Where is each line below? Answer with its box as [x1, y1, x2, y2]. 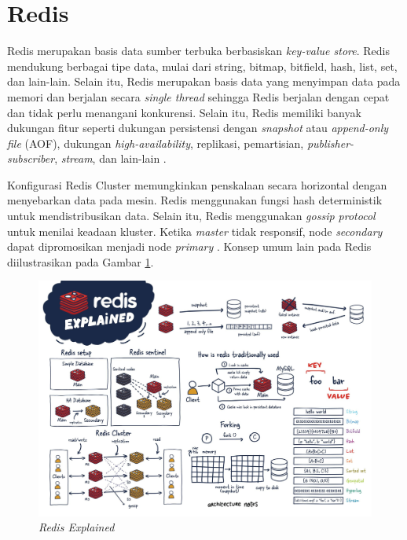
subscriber [7, 150, 55, 167]
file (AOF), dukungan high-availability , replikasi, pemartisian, [7, 134, 304, 151]
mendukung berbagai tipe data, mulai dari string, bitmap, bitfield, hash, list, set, [7, 57, 398, 74]
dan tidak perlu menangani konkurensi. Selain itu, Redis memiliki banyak [7, 104, 361, 120]
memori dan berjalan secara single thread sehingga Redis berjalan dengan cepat [7, 88, 390, 105]
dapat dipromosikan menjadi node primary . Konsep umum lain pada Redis [7, 238, 372, 255]
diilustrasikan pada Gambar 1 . [7, 253, 154, 270]
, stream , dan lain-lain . [54, 150, 167, 167]
